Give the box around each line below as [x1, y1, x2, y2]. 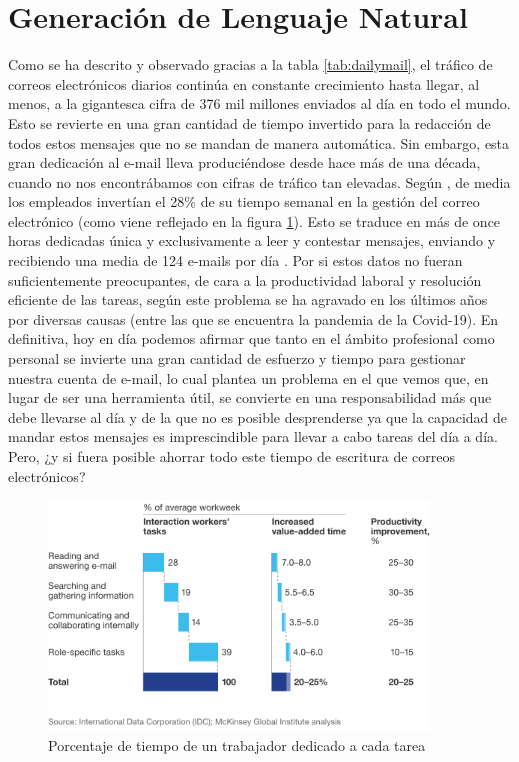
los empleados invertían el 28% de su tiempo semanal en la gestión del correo [8, 191, 480, 212]
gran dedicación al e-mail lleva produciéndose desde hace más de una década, [8, 152, 481, 173]
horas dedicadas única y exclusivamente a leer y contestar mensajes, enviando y [8, 230, 496, 251]
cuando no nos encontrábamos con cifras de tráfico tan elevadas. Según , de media [8, 171, 511, 192]
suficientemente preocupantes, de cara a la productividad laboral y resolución [8, 269, 482, 290]
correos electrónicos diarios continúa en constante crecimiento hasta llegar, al [8, 73, 480, 94]
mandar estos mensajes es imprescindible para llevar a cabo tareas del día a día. [8, 426, 498, 447]
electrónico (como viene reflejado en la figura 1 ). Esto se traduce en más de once [8, 210, 501, 231]
